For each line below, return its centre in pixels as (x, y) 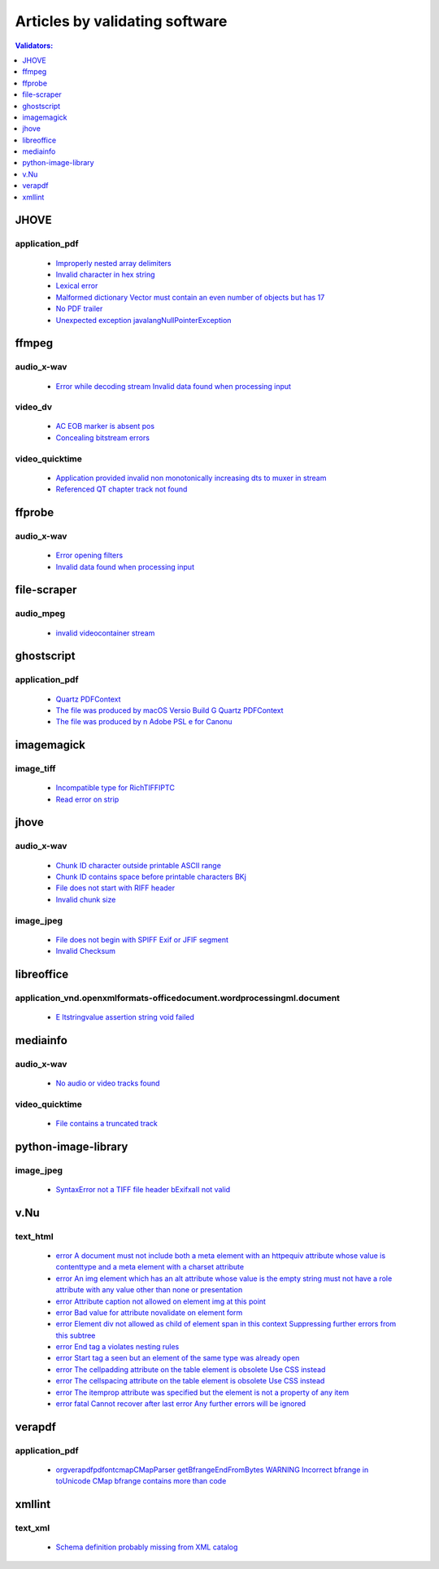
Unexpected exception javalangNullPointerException (143, 320)
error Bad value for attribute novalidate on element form (149, 1312)
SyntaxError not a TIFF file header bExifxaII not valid (143, 1189)
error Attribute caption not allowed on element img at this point (161, 1301)
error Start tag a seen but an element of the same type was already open (178, 1358)
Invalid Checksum (86, 951)
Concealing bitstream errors (103, 437)
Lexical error (77, 286)
